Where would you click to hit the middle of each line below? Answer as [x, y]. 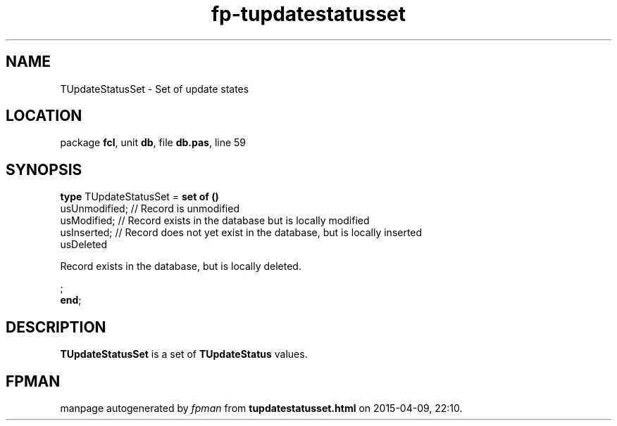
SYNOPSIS [44, 169]
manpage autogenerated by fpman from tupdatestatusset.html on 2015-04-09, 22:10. [261, 408]
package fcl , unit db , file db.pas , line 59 [153, 143]
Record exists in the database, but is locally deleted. [181, 266]
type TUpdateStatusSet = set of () [139, 197]
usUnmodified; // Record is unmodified [150, 209]
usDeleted [84, 245]
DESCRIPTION [56, 327]
